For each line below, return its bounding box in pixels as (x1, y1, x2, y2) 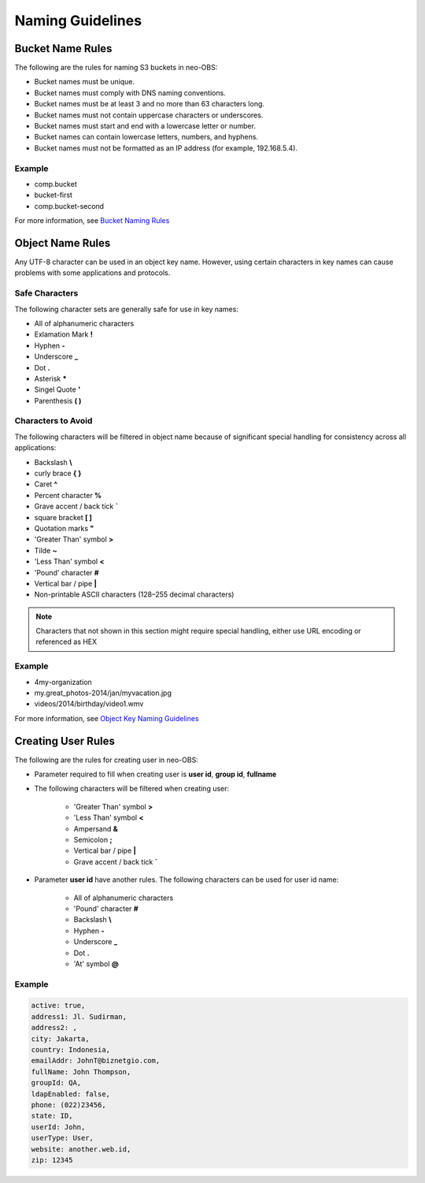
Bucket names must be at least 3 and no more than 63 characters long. (34, 99, 265, 109)
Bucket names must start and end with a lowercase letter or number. (34, 121, 256, 131)
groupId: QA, (31, 1078, 82, 1088)
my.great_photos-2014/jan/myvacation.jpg (34, 688, 172, 698)
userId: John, (31, 1122, 86, 1131)
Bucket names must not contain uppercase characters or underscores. (34, 110, 264, 120)
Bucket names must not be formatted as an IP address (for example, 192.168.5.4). (34, 143, 298, 153)
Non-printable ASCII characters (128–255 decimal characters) (34, 590, 235, 599)
